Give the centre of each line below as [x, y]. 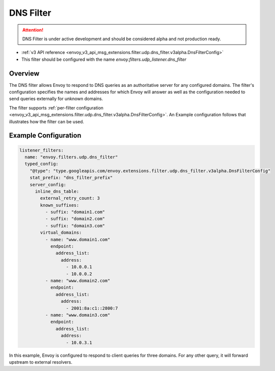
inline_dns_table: [57, 191]
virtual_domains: [61, 233]
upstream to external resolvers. [41, 362]
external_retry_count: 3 [70, 198]
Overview [24, 73]
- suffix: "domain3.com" [75, 225]
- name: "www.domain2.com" [78, 280]
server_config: [48, 185]
